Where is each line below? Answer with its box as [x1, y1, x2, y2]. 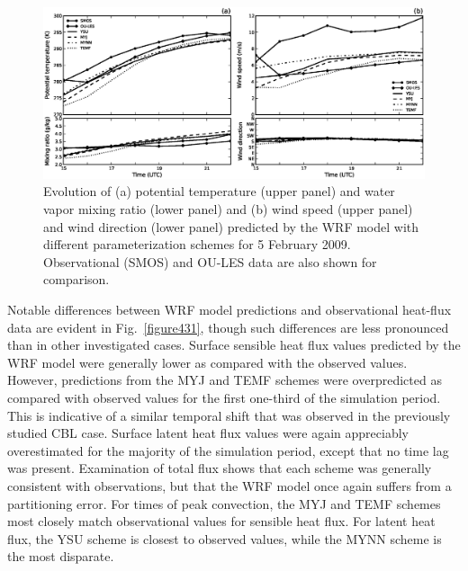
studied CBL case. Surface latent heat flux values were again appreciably [7, 424, 409, 442]
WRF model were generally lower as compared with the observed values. [7, 352, 408, 371]
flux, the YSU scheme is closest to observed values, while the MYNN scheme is [7, 529, 442, 548]
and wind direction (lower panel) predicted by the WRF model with [43, 217, 419, 236]
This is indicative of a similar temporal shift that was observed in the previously [7, 406, 451, 424]
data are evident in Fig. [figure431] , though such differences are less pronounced [7, 317, 449, 336]
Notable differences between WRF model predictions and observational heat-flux [7, 300, 452, 319]
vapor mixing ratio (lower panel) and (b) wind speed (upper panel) [43, 200, 413, 219]
